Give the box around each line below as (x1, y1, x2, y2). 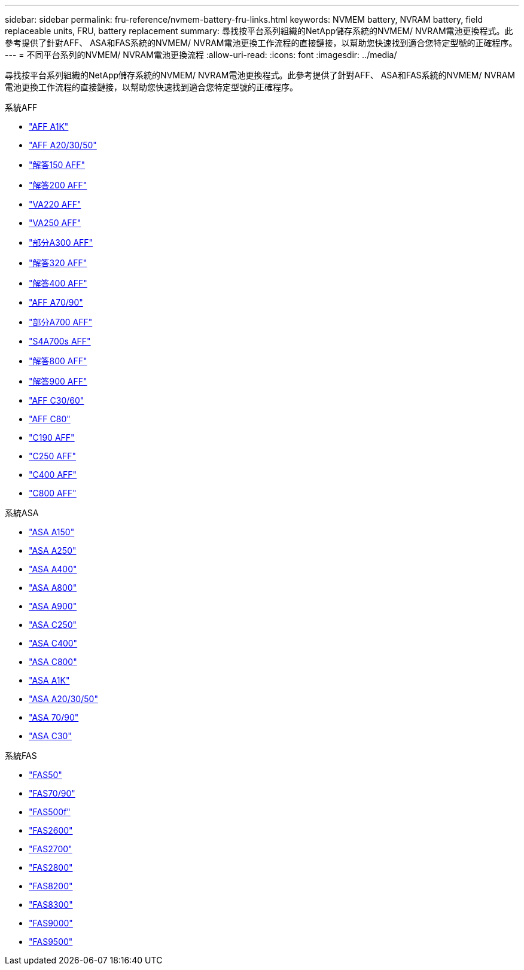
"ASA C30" (29, 731, 72, 741)
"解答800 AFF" (29, 356, 87, 366)
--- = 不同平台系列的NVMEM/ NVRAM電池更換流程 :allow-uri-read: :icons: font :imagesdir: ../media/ (5, 50, 397, 60)
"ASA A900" (29, 601, 77, 611)
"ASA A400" (29, 564, 77, 574)
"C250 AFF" (29, 451, 77, 461)
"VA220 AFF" (29, 199, 81, 209)
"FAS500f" (29, 807, 71, 817)
